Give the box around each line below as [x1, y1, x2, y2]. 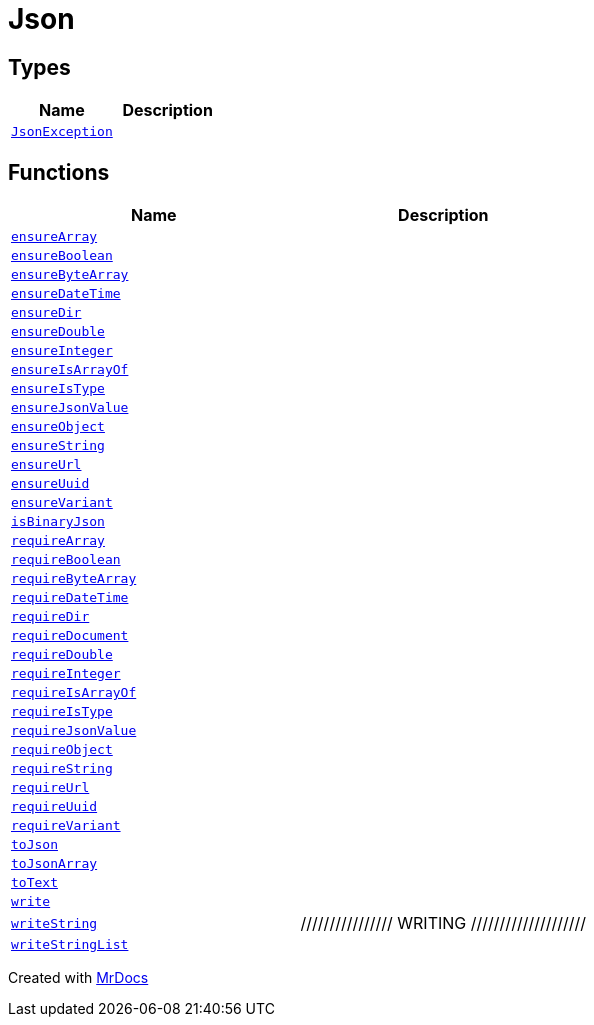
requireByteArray [11, 571, 137, 587]
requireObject [11, 742, 113, 758]
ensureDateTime [11, 286, 121, 302]
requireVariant [11, 818, 121, 834]
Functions [8, 159, 110, 185]
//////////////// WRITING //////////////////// [300, 913, 587, 934]
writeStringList [11, 937, 129, 953]
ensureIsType [11, 381, 105, 397]
